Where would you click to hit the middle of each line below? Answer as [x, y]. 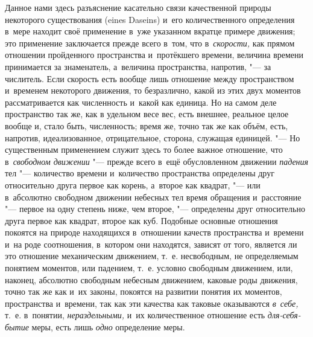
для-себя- [284, 315]
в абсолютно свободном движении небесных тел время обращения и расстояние [153, 197]
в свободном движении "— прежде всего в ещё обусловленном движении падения [157, 161]
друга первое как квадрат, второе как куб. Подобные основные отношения [141, 220]
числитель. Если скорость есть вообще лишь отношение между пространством [150, 78]
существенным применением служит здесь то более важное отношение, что [144, 149]
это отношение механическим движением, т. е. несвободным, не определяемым [152, 256]
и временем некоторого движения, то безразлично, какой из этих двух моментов [153, 90]
